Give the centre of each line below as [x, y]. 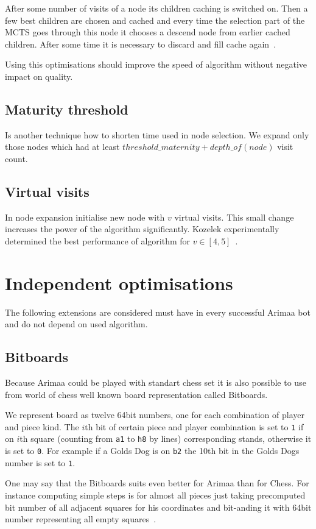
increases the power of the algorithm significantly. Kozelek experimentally [142, 229]
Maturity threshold [67, 109]
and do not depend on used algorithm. [76, 324]
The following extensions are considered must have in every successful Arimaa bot [158, 312]
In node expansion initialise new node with [85, 217]
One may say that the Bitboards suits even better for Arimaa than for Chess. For [157, 483]
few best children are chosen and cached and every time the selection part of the [155, 20]
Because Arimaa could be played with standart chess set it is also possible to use [156, 382]
